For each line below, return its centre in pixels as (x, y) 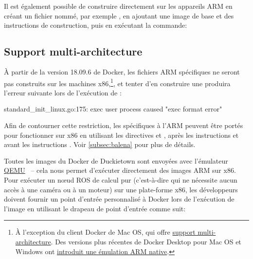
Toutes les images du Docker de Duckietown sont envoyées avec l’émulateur (116, 160)
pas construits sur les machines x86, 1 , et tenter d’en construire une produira (117, 82)
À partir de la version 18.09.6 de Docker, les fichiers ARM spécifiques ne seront (122, 71)
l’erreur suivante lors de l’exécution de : (63, 92)
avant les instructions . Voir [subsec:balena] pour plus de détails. (100, 144)
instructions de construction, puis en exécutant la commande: (96, 25)
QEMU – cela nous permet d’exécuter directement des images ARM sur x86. (120, 170)
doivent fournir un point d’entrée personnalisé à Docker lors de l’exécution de (119, 199)
